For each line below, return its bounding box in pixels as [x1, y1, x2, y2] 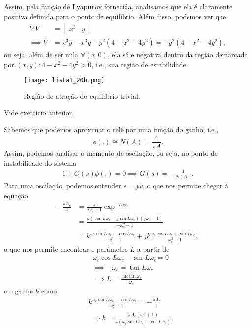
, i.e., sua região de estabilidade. [91, 59, 188, 70]
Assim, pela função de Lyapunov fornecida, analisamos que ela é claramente [4, 1, 233, 11]
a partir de [137, 243, 170, 254]
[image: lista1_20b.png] [24, 76, 105, 84]
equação [4, 190, 28, 200]
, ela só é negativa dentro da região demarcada [107, 49, 248, 60]
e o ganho [4, 286, 33, 296]
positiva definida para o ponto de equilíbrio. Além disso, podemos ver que [4, 11, 226, 21]
